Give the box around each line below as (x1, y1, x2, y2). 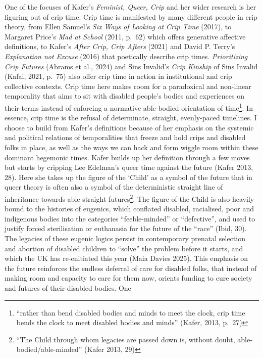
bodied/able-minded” (16, 344, 82, 354)
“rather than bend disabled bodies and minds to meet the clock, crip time (16, 307, 245, 318)
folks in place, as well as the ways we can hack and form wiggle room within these (5, 142, 258, 152)
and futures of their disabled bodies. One (5, 282, 131, 293)
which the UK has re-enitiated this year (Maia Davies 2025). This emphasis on (5, 253, 248, 263)
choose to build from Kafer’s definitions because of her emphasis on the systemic (5, 122, 254, 132)
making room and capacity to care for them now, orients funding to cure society (5, 273, 252, 283)
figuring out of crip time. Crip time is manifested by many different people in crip (5, 11, 257, 22)
